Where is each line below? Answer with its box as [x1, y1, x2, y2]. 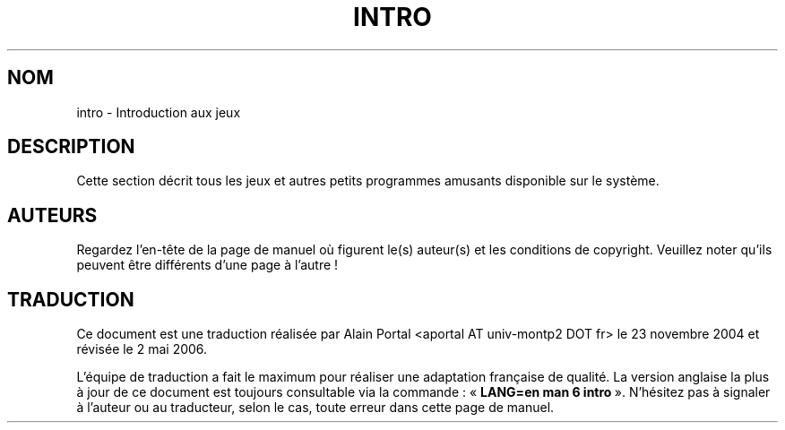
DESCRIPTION [7, 135, 135, 159]
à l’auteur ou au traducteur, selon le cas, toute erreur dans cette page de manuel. [76, 400, 555, 416]
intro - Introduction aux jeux [76, 104, 241, 120]
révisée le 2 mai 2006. [76, 341, 208, 357]
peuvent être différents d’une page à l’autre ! [76, 257, 339, 273]
